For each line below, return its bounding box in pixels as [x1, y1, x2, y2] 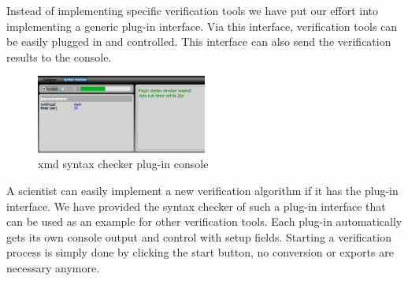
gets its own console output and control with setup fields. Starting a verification [6, 228, 391, 245]
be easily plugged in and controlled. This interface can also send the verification [6, 33, 391, 50]
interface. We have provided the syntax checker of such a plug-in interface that [6, 197, 386, 214]
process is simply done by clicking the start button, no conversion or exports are [6, 244, 394, 260]
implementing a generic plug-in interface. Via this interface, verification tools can [6, 17, 398, 34]
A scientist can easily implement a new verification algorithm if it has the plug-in [6, 182, 399, 198]
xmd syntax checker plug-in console [38, 155, 209, 172]
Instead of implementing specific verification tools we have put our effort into [6, 2, 379, 18]
